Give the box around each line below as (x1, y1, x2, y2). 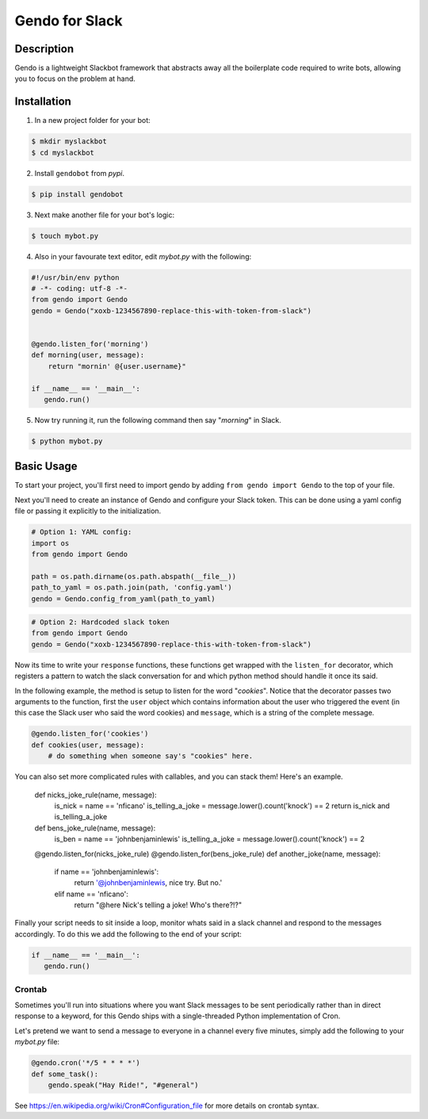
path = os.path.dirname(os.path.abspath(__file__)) (31, 572, 237, 581)
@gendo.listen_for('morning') (31, 339, 149, 348)
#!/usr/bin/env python (31, 273, 120, 282)
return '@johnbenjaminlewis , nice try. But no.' (74, 878, 223, 887)
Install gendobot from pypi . (34, 168, 125, 178)
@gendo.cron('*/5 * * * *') (31, 1059, 140, 1067)
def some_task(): (31, 1069, 99, 1079)
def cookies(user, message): (31, 740, 145, 749)
